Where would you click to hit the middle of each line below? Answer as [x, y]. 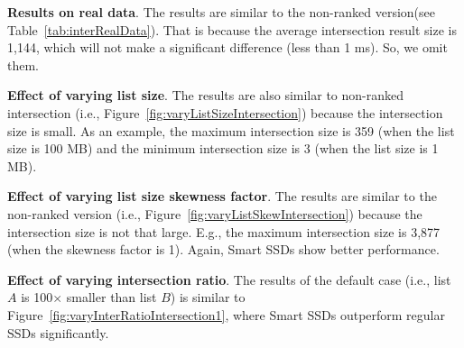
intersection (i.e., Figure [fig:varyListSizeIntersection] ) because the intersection [225, 112]
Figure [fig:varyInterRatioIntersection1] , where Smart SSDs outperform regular [226, 314]
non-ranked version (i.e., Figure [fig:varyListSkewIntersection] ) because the [215, 213]
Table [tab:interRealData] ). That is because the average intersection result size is [232, 29]
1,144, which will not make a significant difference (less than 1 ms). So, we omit [227, 47]
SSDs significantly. [58, 332]
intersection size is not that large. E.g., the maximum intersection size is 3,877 [224, 231]
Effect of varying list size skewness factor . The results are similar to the [222, 196]
